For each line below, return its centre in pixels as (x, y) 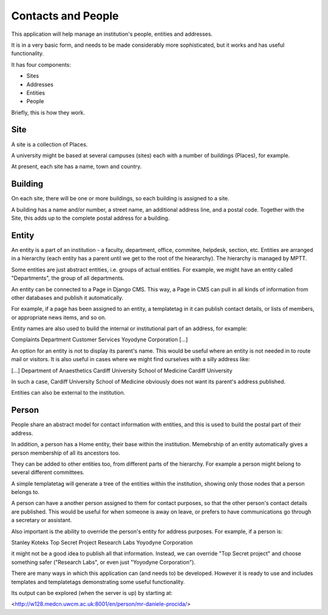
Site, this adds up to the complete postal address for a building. (91, 218)
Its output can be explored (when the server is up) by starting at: (92, 593)
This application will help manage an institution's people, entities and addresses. (112, 34)
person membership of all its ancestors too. (66, 453)
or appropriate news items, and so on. (59, 317)
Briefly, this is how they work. (48, 112)
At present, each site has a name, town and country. (77, 166)
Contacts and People (65, 16)
